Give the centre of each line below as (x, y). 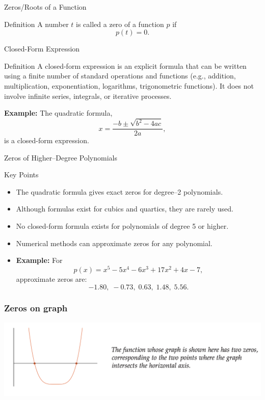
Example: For (39, 260)
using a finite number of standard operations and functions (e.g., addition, (120, 76)
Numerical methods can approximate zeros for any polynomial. (114, 243)
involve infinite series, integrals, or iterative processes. (88, 96)
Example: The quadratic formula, (58, 113)
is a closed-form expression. (47, 140)
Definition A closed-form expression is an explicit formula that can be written (125, 65)
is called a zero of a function (120, 24)
